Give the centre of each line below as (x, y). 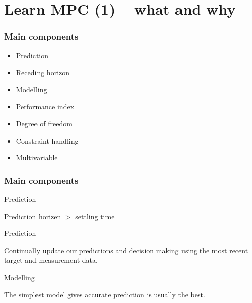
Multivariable (37, 158)
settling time (95, 216)
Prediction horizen (33, 216)
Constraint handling (47, 140)
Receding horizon (43, 72)
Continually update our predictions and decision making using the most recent (126, 250)
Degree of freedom (44, 123)
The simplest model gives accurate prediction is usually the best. (105, 294)
